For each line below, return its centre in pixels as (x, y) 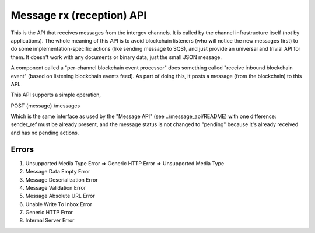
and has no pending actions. (45, 133)
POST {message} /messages (45, 106)
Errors (22, 149)
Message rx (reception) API (79, 15)
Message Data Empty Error (58, 172)
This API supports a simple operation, (56, 95)
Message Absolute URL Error (60, 196)
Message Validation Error (56, 187)
